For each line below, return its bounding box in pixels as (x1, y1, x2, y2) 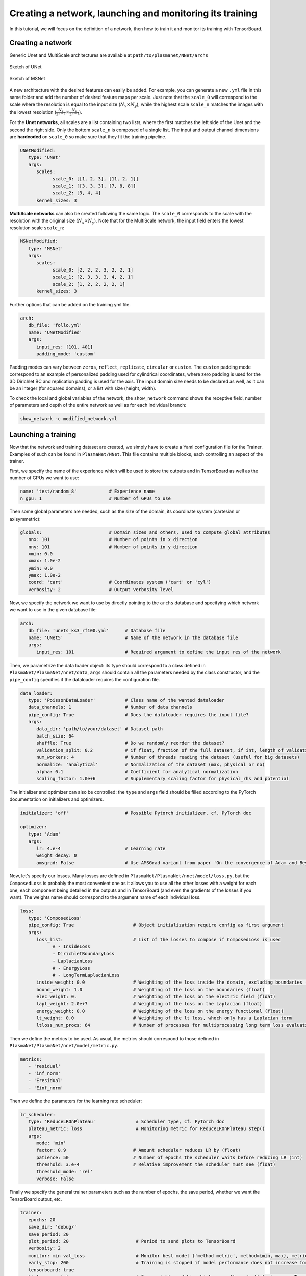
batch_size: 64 (36, 733, 74, 739)
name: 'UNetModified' (28, 329, 83, 335)
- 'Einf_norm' (28, 1085, 64, 1091)
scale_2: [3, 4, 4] (52, 190, 101, 196)
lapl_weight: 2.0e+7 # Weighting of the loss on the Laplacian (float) (36, 1001, 263, 1007)
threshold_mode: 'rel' (36, 1169, 93, 1174)
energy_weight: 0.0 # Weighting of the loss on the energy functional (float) (36, 1008, 284, 1014)
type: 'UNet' (28, 155, 61, 160)
